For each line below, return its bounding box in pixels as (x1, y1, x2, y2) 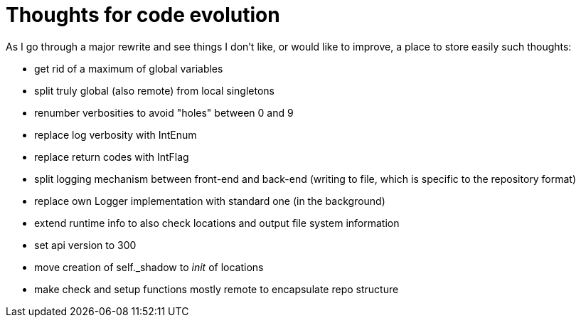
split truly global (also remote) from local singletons (34, 84, 274, 97)
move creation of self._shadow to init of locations (34, 260, 264, 273)
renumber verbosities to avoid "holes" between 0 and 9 (34, 106, 294, 119)
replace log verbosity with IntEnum (34, 128, 197, 141)
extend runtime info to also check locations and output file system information (34, 216, 400, 229)
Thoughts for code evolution (6, 3, 280, 27)
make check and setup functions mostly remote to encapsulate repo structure (34, 282, 399, 295)
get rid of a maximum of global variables (34, 62, 223, 75)
